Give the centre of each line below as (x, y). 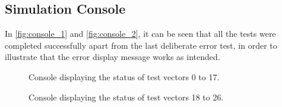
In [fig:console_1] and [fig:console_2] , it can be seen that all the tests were (140, 34)
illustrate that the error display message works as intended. (113, 57)
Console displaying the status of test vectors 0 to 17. (124, 76)
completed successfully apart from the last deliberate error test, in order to (141, 45)
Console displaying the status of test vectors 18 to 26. (126, 97)
